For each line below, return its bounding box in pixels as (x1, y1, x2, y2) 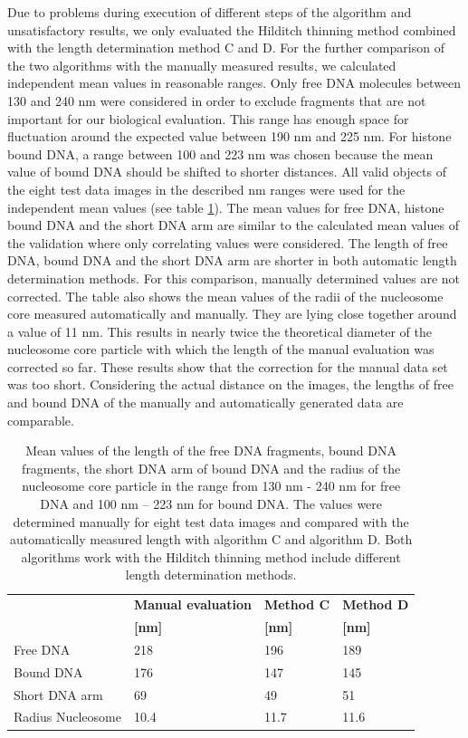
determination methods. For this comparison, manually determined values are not (7, 268, 461, 287)
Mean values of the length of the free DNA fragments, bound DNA (25, 441, 397, 460)
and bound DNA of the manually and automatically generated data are (7, 393, 404, 412)
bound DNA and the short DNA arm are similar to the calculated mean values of (7, 216, 459, 235)
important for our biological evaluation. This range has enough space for (7, 109, 409, 128)
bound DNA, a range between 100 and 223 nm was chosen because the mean (7, 144, 434, 163)
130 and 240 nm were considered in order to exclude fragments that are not (7, 91, 426, 110)
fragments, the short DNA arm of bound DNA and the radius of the (22, 458, 401, 477)
